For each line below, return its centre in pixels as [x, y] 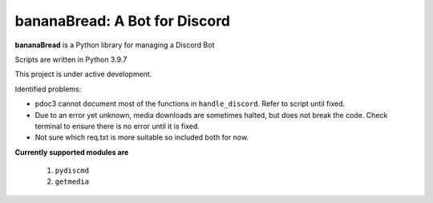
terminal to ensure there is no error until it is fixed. [117, 126]
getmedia [72, 182]
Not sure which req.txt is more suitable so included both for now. [142, 137]
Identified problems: [48, 89]
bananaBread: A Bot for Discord [123, 21]
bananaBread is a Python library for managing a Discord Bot [115, 45]
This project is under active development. [83, 74]
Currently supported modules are [72, 152]
